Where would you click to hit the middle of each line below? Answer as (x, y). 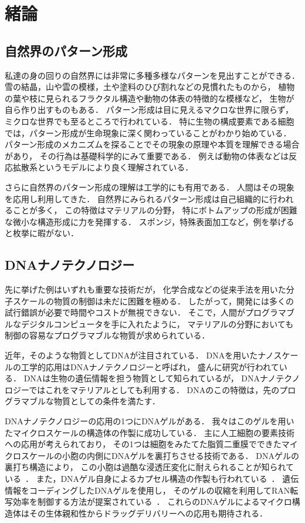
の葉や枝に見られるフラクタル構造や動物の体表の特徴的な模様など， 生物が (150, 98)
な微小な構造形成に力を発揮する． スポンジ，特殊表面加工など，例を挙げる (150, 221)
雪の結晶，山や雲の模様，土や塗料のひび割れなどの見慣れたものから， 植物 (150, 87)
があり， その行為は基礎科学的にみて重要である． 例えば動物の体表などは (147, 155)
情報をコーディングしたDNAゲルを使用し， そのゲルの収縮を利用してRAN (148, 490)
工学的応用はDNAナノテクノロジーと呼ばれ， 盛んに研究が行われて (150, 366)
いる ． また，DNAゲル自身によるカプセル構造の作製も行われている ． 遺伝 (152, 478)
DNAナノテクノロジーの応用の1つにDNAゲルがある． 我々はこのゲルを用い (150, 421)
